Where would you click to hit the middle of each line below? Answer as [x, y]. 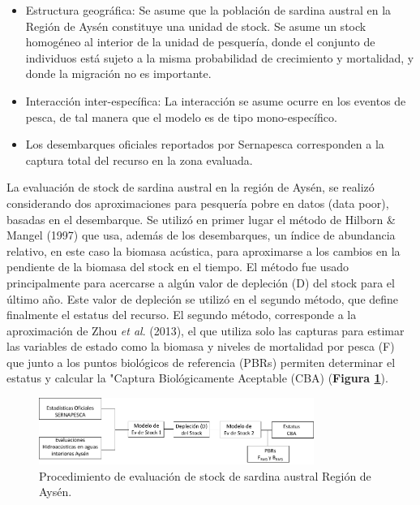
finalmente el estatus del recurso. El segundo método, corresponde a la [182, 315]
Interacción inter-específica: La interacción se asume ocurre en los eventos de [216, 100]
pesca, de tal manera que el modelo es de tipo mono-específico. [181, 117]
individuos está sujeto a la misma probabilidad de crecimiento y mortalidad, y [220, 57]
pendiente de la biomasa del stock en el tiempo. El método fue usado [178, 267]
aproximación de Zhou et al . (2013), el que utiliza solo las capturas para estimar [206, 330]
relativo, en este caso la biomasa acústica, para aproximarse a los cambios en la [204, 250]
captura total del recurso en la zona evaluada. [139, 160]
